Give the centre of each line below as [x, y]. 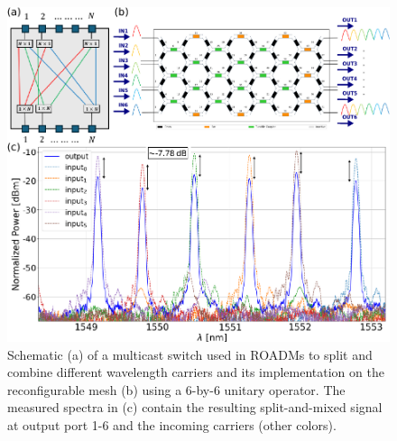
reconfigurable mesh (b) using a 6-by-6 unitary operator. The [176, 389]
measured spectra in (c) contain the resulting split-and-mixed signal [195, 407]
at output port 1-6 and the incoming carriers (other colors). [172, 425]
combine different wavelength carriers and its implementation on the [196, 372]
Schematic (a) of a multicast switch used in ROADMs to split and [190, 354]
